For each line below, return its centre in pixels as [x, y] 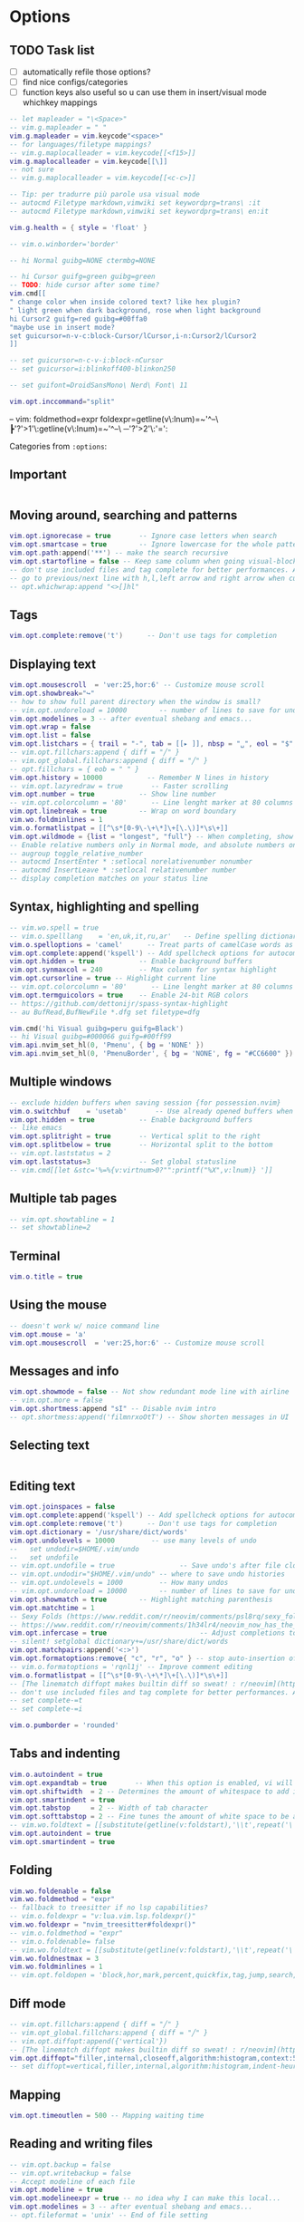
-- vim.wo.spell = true [54, 927]
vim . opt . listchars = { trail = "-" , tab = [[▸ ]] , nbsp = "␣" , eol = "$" [152, 744]
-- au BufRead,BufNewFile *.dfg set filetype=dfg [105, 1012]
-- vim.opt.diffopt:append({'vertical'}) [89, 2041]
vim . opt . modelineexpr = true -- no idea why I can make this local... [145, 2198]
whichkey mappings [60, 102]
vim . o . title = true [46, 1277]
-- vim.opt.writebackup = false [70, 2173]
